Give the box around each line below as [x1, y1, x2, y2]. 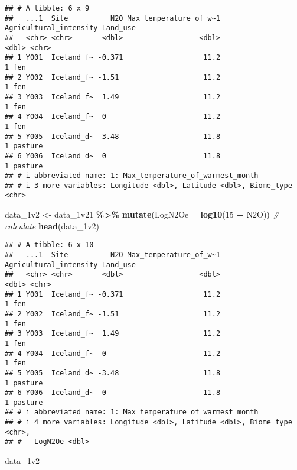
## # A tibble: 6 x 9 [5, 4, 90, 12]
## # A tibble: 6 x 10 [5, 241, 94, 249]
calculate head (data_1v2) [5, 219, 100, 232]
